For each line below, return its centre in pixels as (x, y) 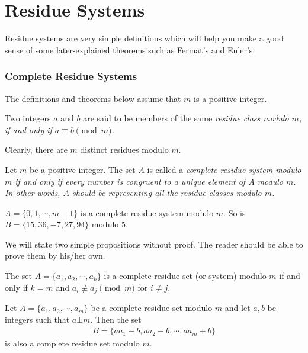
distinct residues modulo (124, 150)
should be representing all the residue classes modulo (167, 193)
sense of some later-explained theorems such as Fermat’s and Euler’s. (130, 49)
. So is (235, 212)
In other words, (33, 193)
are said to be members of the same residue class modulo (186, 118)
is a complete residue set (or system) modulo (185, 276)
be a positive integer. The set (83, 169)
